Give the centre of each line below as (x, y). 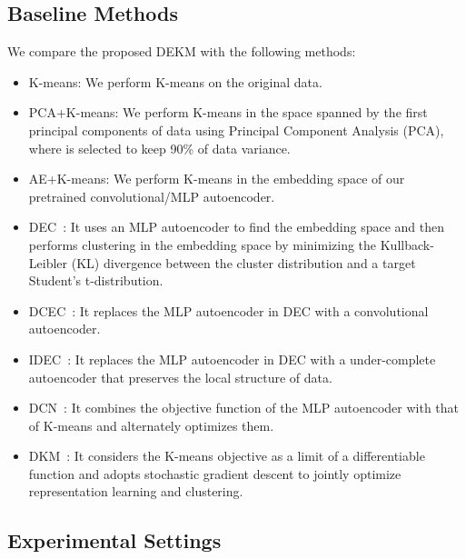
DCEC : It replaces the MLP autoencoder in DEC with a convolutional (228, 310)
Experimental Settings (114, 540)
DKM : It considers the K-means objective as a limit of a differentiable (227, 456)
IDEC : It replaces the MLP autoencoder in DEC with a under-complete (232, 359)
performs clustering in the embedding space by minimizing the (203, 244)
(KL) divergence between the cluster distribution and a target (243, 262)
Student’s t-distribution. (96, 280)
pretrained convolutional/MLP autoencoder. (152, 196)
